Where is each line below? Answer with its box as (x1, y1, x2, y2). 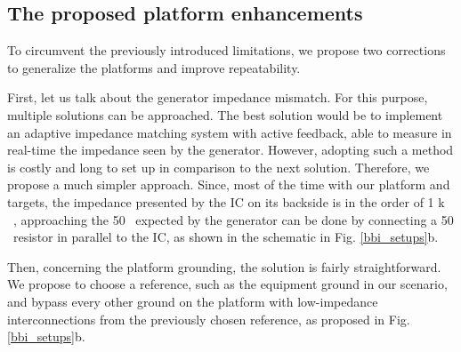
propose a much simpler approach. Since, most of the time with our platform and (7, 175, 450, 194)
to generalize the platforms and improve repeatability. (7, 58, 301, 76)
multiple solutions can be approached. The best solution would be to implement (7, 105, 443, 124)
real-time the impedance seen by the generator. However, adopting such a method (7, 140, 454, 159)
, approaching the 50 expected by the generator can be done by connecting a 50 (13, 210, 454, 228)
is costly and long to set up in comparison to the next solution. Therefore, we (7, 157, 430, 176)
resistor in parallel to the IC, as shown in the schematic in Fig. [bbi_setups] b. (12, 228, 439, 246)
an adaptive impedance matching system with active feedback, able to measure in (7, 123, 452, 141)
